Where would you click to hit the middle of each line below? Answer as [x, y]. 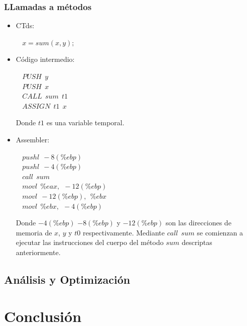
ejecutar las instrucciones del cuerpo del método [90, 242]
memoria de [34, 232]
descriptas [197, 242]
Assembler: [33, 139]
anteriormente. [38, 252]
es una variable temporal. [85, 123]
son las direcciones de [198, 223]
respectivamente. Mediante [124, 232]
